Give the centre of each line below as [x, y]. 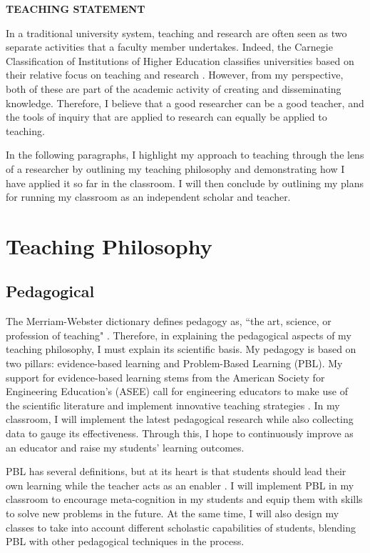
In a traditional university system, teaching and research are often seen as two [176, 33]
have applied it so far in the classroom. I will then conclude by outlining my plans [185, 183]
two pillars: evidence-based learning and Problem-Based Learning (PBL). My [174, 363]
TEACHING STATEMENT [76, 9]
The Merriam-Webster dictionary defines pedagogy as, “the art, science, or [169, 321]
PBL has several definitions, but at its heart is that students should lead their [176, 471]
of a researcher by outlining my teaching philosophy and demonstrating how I [175, 168]
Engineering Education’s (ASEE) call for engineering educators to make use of [177, 391]
